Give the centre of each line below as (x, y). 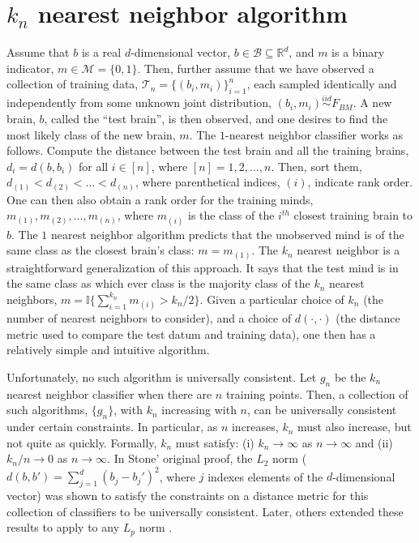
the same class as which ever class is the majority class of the (158, 283)
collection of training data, (73, 84)
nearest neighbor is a (348, 250)
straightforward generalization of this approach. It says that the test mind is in (203, 267)
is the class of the (231, 215)
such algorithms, (47, 410)
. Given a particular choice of (272, 299)
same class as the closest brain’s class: (100, 250)
